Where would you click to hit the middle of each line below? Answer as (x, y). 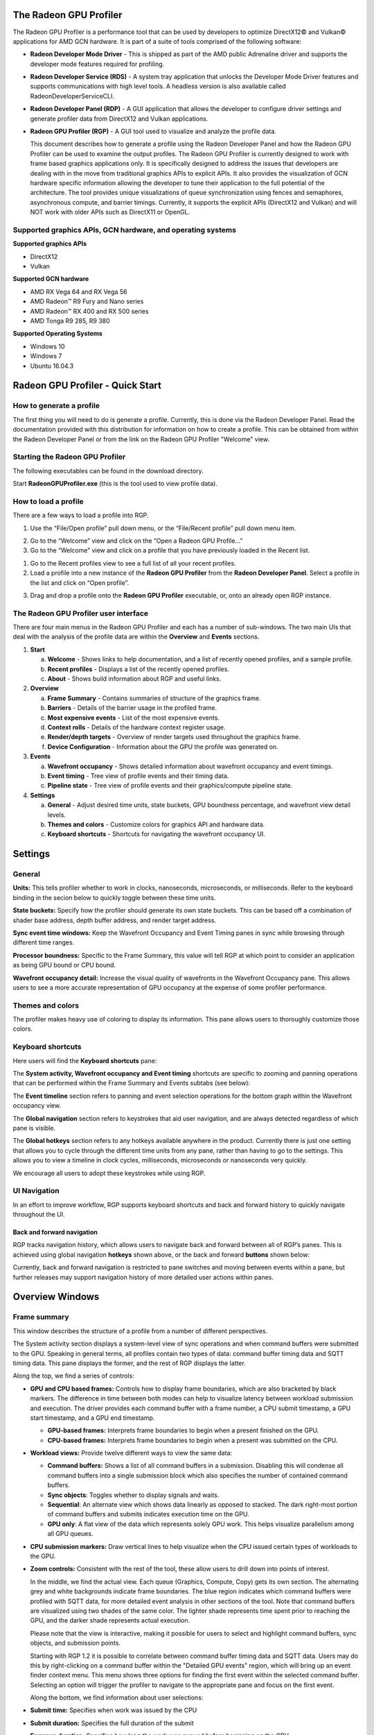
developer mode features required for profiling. (97, 64)
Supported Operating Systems (58, 334)
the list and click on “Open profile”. (80, 582)
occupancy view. (37, 1106)
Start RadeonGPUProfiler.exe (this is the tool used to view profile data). (115, 484)
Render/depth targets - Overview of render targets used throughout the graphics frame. (174, 737)
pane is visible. (34, 1128)
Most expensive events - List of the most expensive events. (133, 718)
